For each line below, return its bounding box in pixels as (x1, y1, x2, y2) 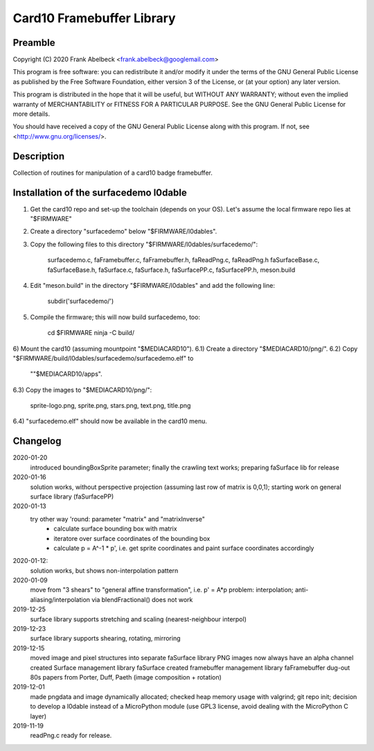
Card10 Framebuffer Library (12, 10, 176, 26)
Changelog (12, 435, 62, 447)
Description (12, 150, 65, 162)
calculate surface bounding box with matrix (53, 524, 177, 533)
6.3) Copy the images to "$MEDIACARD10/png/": (12, 386, 152, 394)
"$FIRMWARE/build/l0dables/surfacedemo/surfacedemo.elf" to (12, 354, 194, 362)
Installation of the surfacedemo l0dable (12, 187, 187, 198)
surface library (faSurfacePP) (30, 492, 114, 501)
